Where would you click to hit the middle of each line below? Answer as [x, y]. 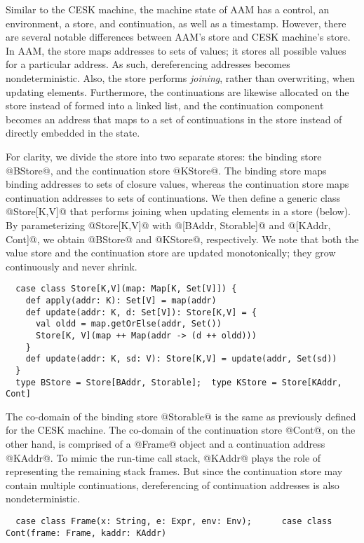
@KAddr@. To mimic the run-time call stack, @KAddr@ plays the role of [163, 457]
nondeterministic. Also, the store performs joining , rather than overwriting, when [180, 77]
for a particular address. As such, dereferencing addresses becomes [148, 64]
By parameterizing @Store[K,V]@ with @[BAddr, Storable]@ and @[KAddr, [168, 225]
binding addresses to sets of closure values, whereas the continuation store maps [177, 184]
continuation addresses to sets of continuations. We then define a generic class [173, 197]
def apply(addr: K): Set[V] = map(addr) [121, 300]
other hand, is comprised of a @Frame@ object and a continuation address [166, 444]
